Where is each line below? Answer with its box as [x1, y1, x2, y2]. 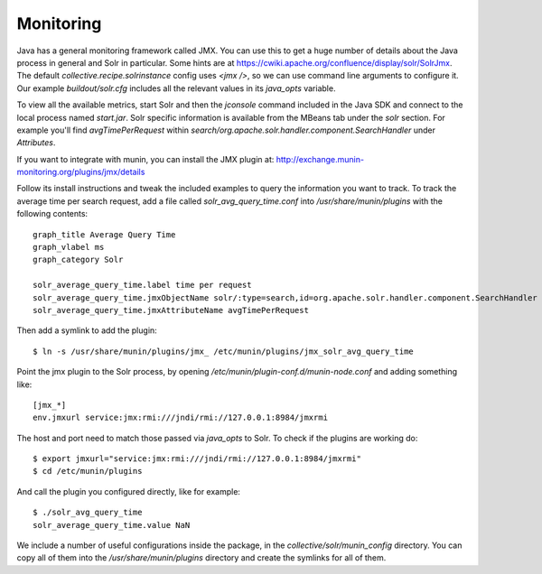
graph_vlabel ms [33, 242, 105, 253]
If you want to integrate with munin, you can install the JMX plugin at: [16, 153, 275, 164]
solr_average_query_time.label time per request [33, 280, 252, 291]
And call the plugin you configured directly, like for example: [16, 486, 241, 496]
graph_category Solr [33, 255, 124, 265]
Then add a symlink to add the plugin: [16, 325, 157, 336]
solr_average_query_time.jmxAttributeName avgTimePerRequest [33, 305, 309, 315]
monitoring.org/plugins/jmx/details [16, 167, 145, 178]
